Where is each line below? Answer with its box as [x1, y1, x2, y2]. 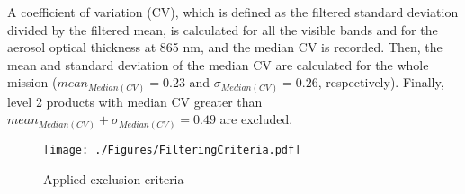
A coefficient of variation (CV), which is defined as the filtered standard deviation [7, 3, 459, 21]
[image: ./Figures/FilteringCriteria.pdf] [43, 144, 301, 156]
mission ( [7, 73, 58, 92]
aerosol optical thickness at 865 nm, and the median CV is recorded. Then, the [7, 38, 443, 57]
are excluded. [219, 110, 293, 128]
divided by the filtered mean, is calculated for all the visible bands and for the [7, 20, 438, 39]
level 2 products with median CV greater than [7, 92, 263, 110]
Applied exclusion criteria [43, 169, 184, 188]
